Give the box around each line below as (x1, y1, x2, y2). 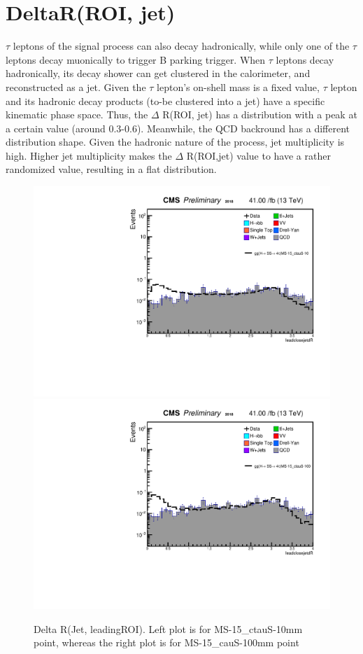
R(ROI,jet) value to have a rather (186, 148, 331, 162)
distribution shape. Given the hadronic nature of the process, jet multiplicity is (6, 134, 345, 149)
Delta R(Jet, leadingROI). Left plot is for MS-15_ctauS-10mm (34, 621, 303, 636)
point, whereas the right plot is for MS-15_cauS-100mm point (34, 635, 299, 650)
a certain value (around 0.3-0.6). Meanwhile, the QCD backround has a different (6, 120, 350, 135)
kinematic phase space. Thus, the (6, 107, 148, 122)
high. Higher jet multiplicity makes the (6, 148, 172, 162)
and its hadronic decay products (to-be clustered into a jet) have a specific (6, 93, 325, 108)
